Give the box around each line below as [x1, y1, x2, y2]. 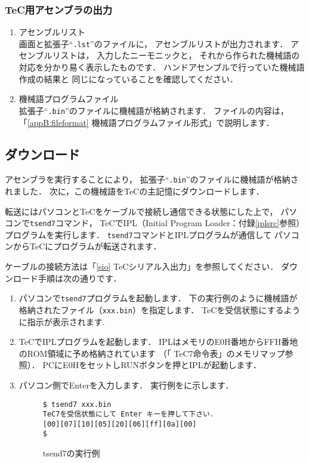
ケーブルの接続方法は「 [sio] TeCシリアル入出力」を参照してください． [5, 260, 279, 273]
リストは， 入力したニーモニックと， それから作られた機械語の [52, 49, 300, 61]
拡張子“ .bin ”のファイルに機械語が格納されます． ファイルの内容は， [18, 104, 289, 116]
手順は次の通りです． [38, 271, 122, 284]
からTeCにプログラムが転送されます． [13, 240, 162, 252]
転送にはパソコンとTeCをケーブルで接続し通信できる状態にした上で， [5, 205, 278, 217]
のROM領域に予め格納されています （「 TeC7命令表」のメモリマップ [18, 347, 285, 359]
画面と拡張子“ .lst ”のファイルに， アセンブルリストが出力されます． [18, 37, 288, 50]
